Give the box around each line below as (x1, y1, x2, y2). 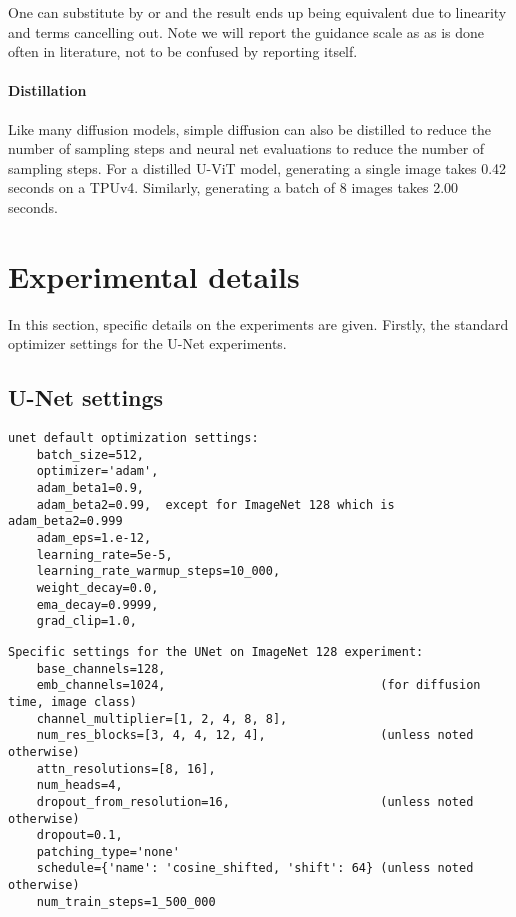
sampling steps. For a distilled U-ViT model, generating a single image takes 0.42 (8, 157, 507, 178)
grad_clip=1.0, (36, 614, 137, 629)
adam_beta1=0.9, (36, 481, 145, 496)
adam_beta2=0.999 (8, 514, 123, 529)
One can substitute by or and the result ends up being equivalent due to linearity (8, 2, 507, 22)
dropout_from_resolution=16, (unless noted (36, 794, 474, 809)
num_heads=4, (36, 778, 123, 793)
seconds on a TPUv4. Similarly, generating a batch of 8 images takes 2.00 (8, 177, 459, 198)
